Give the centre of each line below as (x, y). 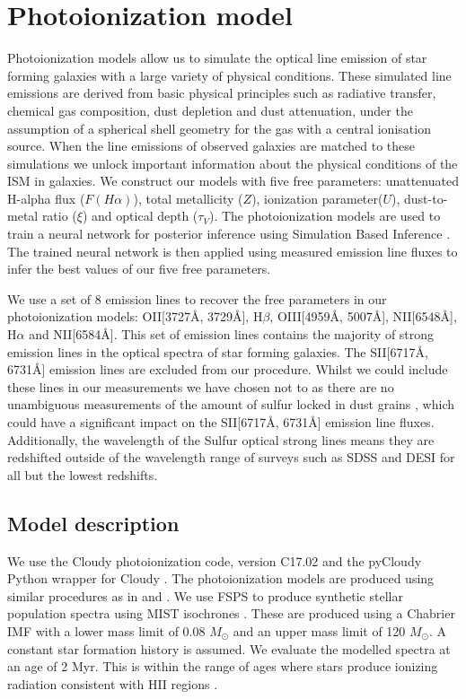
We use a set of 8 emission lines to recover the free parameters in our (197, 298)
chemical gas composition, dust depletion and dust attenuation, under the (210, 110)
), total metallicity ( (188, 198)
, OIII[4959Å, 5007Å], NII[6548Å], (363, 316)
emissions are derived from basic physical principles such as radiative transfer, (222, 93)
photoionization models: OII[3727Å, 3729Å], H (135, 316)
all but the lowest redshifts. (83, 474)
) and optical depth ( (140, 216)
